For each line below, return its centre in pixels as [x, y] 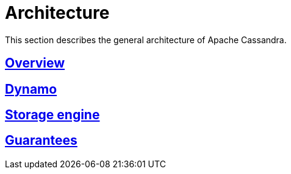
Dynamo [31, 89]
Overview [35, 63]
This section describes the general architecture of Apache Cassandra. [146, 40]
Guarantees [41, 141]
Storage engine [52, 115]
